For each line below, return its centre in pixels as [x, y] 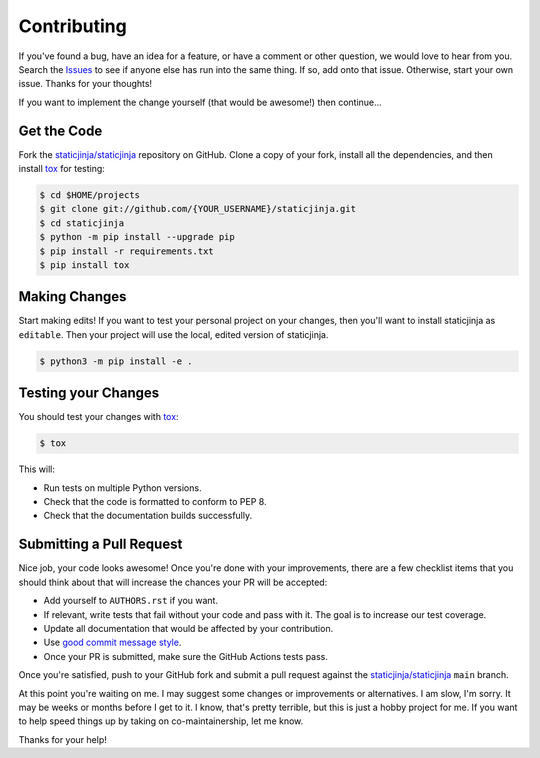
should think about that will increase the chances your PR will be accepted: [173, 582]
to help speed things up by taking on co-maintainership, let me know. [161, 721]
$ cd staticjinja [82, 223]
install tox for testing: [61, 169]
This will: [36, 469]
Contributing [72, 26]
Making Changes [72, 296]
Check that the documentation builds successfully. [148, 516]
